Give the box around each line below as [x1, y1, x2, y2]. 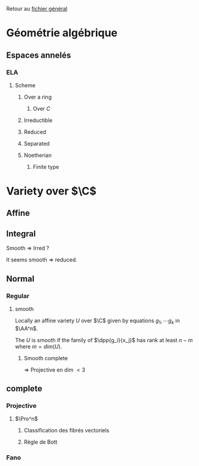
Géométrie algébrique [6, 26, 118, 40]
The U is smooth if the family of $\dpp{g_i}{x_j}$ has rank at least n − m [14, 336, 193, 343]
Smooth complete [23, 354, 68, 361]
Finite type [32, 163, 59, 170]
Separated [23, 139, 50, 147]
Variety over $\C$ [6, 185, 97, 198]
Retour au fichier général [6, 5, 68, 12]
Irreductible [23, 117, 53, 124]
